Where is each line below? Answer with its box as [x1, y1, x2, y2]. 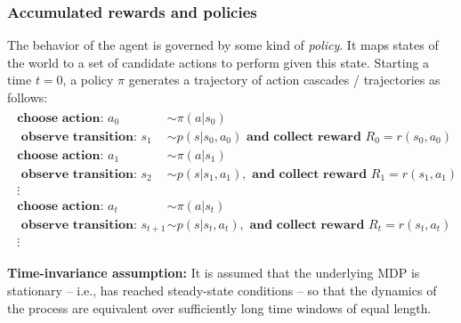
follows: [7, 88, 48, 106]
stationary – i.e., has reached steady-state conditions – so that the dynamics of [7, 280, 437, 299]
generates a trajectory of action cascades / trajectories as [128, 70, 441, 89]
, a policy [62, 70, 114, 89]
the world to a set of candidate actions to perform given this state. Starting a [7, 52, 430, 71]
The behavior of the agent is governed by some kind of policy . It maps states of [7, 36, 439, 54]
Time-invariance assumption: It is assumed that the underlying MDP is [7, 263, 420, 282]
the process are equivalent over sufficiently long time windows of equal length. [7, 298, 432, 317]
